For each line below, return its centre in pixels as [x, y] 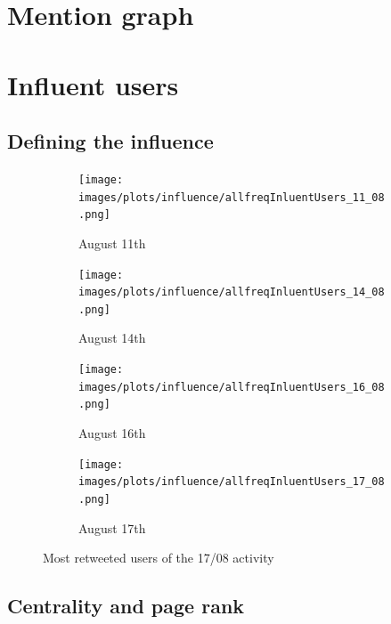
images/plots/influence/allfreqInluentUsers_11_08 [232, 197]
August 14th [112, 338]
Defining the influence [110, 141]
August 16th [112, 433]
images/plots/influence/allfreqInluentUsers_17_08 [232, 482]
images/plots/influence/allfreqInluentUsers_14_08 [232, 292]
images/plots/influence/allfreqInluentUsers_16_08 [232, 387]
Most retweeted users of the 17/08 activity [159, 558]
